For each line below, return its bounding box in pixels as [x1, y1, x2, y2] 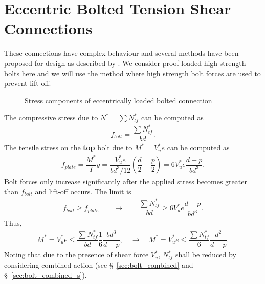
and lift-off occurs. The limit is [35, 186, 131, 196]
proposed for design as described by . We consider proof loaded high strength [4, 57, 246, 68]
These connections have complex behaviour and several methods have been [4, 48, 239, 58]
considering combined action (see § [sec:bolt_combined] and [4, 259, 193, 270]
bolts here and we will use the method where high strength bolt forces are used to [4, 68, 261, 78]
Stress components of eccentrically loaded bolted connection [25, 95, 212, 105]
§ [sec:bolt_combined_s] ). [4, 269, 87, 280]
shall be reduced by [175, 249, 236, 260]
